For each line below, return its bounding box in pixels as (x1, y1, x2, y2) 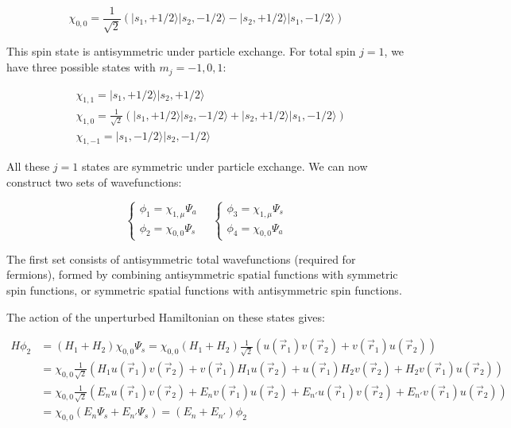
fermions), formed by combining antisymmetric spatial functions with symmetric (6, 266, 398, 283)
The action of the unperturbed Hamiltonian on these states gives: (6, 308, 325, 325)
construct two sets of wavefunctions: (6, 174, 182, 190)
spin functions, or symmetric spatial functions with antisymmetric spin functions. (6, 281, 402, 298)
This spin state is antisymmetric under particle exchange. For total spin (6, 43, 356, 60)
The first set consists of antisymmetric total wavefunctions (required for (6, 250, 356, 267)
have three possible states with (6, 59, 156, 75)
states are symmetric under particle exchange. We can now (81, 158, 368, 175)
